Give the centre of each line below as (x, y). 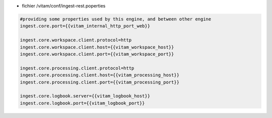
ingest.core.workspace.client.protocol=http (76, 40)
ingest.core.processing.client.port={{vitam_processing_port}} (100, 82)
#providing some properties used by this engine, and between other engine (116, 19)
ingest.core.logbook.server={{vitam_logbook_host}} (85, 96)
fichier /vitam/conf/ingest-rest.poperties (64, 6)
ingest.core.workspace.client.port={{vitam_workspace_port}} (97, 54)
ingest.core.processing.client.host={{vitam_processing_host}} (100, 75)
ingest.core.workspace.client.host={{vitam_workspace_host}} (97, 47)
